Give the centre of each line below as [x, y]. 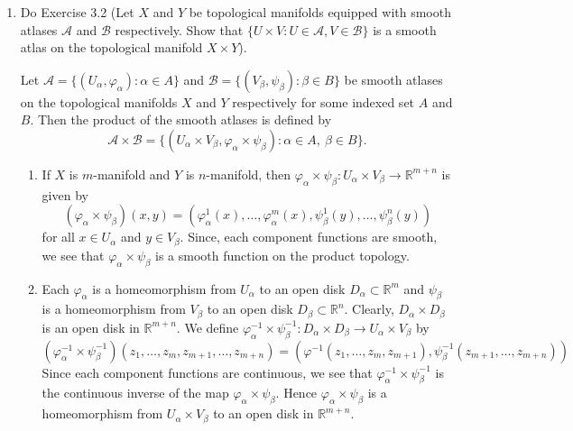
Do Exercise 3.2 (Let [77, 12]
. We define [208, 327]
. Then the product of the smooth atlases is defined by [181, 119]
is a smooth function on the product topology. [282, 255]
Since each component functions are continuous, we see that [207, 372]
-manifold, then [249, 174]
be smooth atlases [393, 79]
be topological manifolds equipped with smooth [320, 12]
